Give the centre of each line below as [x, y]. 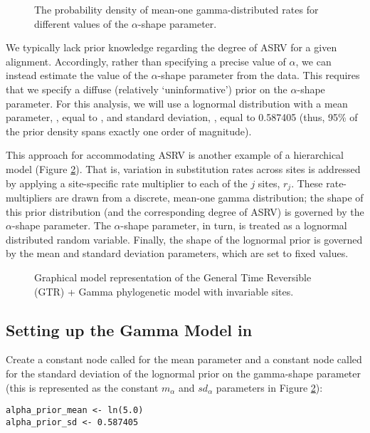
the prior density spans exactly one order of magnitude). [129, 131]
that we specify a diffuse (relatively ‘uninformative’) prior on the [147, 89]
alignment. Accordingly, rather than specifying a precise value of [146, 61]
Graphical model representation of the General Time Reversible [173, 277]
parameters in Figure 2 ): [269, 387]
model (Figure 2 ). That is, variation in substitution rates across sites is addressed [183, 168]
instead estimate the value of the [77, 75]
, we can [313, 61]
